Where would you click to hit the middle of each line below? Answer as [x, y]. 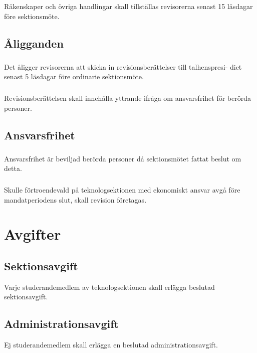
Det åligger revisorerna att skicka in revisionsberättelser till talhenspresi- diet [123, 66]
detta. [13, 168]
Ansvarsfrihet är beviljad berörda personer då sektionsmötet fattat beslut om [123, 158]
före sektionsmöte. [32, 16]
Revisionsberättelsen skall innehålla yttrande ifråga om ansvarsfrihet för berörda [127, 98]
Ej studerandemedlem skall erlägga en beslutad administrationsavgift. [111, 345]
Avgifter [33, 234]
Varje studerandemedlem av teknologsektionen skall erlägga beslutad [109, 287]
